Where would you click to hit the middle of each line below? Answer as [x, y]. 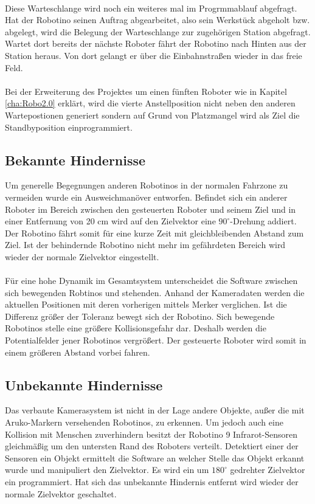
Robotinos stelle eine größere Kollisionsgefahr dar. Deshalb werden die [136, 328]
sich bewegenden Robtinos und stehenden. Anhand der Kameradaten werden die [155, 292]
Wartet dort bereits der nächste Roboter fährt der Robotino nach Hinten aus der [156, 43]
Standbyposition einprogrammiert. [69, 127]
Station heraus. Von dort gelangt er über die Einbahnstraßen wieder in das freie [154, 55]
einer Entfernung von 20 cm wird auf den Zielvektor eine [110, 221]
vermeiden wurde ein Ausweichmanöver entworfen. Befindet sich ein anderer [146, 197]
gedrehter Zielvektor [268, 470]
